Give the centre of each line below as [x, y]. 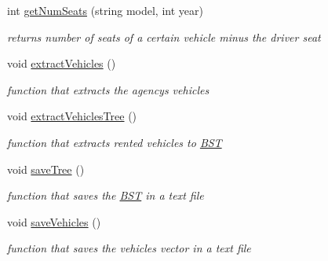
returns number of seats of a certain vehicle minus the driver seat [164, 37]
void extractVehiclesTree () [72, 116]
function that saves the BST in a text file [106, 195]
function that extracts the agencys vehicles [108, 89]
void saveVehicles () [54, 221]
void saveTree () [46, 169]
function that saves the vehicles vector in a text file [129, 248]
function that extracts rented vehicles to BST [115, 142]
